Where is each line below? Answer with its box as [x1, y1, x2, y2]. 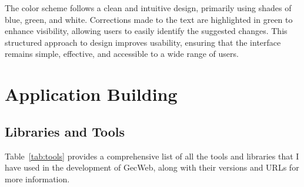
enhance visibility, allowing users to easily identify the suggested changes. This [5, 25, 288, 37]
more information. [5, 172, 70, 185]
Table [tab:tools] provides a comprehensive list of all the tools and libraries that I [5, 149, 299, 162]
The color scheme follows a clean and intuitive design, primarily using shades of [5, 2, 292, 13]
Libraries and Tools [5, 122, 125, 140]
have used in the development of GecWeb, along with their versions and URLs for [5, 161, 299, 174]
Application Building [5, 82, 178, 106]
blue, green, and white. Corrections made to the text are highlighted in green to [5, 13, 293, 25]
